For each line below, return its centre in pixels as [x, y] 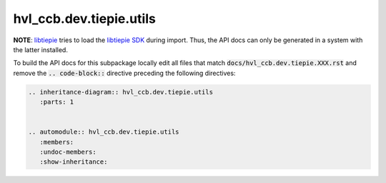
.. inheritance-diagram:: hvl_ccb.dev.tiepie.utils [121, 92]
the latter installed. [40, 49]
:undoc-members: [68, 152]
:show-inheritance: [74, 162]
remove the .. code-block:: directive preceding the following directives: [124, 73]
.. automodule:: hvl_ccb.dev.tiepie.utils [104, 132]
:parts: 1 [57, 102]
